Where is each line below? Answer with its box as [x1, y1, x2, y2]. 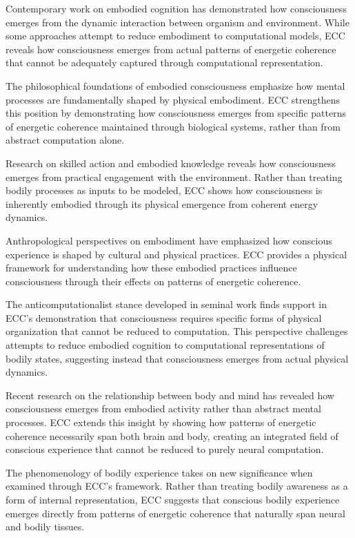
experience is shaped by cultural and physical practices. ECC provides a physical [6, 247, 347, 261]
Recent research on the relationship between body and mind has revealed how [6, 387, 334, 402]
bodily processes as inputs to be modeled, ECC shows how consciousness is [6, 183, 323, 198]
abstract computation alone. [6, 133, 125, 147]
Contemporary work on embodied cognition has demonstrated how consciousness [6, 1, 347, 15]
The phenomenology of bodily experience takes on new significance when [6, 465, 313, 479]
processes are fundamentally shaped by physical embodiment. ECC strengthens [6, 92, 341, 106]
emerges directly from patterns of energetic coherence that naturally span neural [6, 506, 345, 520]
